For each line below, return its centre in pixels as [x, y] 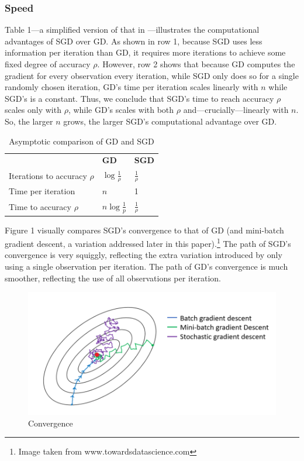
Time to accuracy [40, 206]
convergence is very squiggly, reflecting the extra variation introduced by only [144, 255]
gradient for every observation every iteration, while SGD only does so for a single [152, 75]
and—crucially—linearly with [236, 110]
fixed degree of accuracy [48, 64]
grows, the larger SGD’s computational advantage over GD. [170, 121]
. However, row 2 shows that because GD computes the [196, 64]
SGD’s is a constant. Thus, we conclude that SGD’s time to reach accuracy [139, 98]
